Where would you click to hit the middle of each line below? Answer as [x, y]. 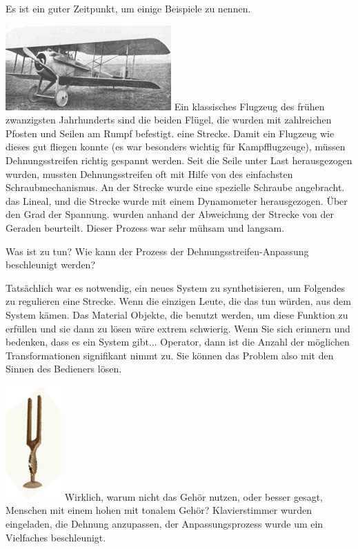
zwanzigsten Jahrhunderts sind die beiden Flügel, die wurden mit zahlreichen [169, 120]
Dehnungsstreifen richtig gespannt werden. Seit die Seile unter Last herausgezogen [179, 160]
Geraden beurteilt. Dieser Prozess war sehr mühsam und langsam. [145, 227]
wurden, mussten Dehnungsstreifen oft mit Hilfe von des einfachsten [149, 173]
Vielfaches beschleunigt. [56, 537]
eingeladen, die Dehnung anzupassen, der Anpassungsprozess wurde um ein [165, 524]
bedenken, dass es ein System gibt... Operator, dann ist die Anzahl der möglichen [178, 342]
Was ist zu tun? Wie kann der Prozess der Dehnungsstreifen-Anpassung [157, 251]
